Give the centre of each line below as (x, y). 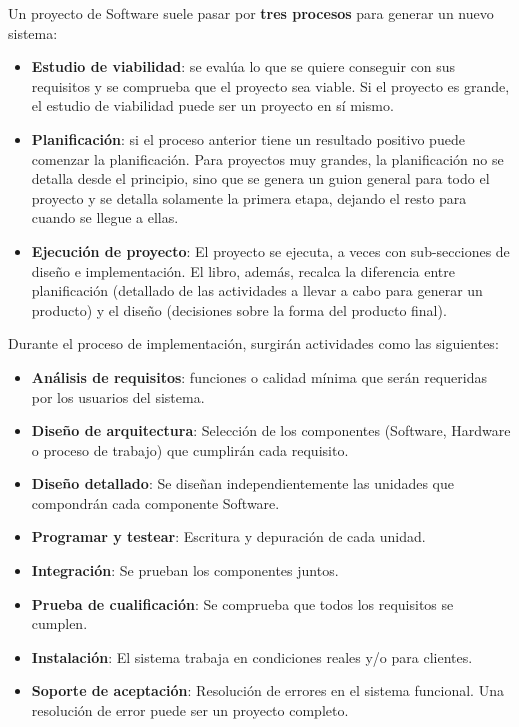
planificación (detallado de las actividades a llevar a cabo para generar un (257, 290)
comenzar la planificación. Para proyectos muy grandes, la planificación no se (267, 158)
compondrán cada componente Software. (155, 502)
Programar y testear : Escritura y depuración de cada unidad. (228, 536)
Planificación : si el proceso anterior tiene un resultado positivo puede (248, 138)
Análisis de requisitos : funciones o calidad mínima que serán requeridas (259, 376)
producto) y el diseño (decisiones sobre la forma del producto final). (239, 309)
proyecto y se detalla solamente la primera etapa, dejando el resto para (249, 197)
